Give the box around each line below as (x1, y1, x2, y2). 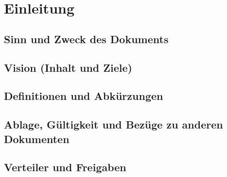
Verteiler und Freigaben (4, 160, 126, 175)
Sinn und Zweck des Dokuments (4, 31, 169, 46)
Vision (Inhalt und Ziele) (4, 60, 132, 75)
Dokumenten (4, 131, 70, 146)
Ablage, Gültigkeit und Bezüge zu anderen (4, 117, 223, 132)
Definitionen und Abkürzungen (4, 88, 163, 103)
